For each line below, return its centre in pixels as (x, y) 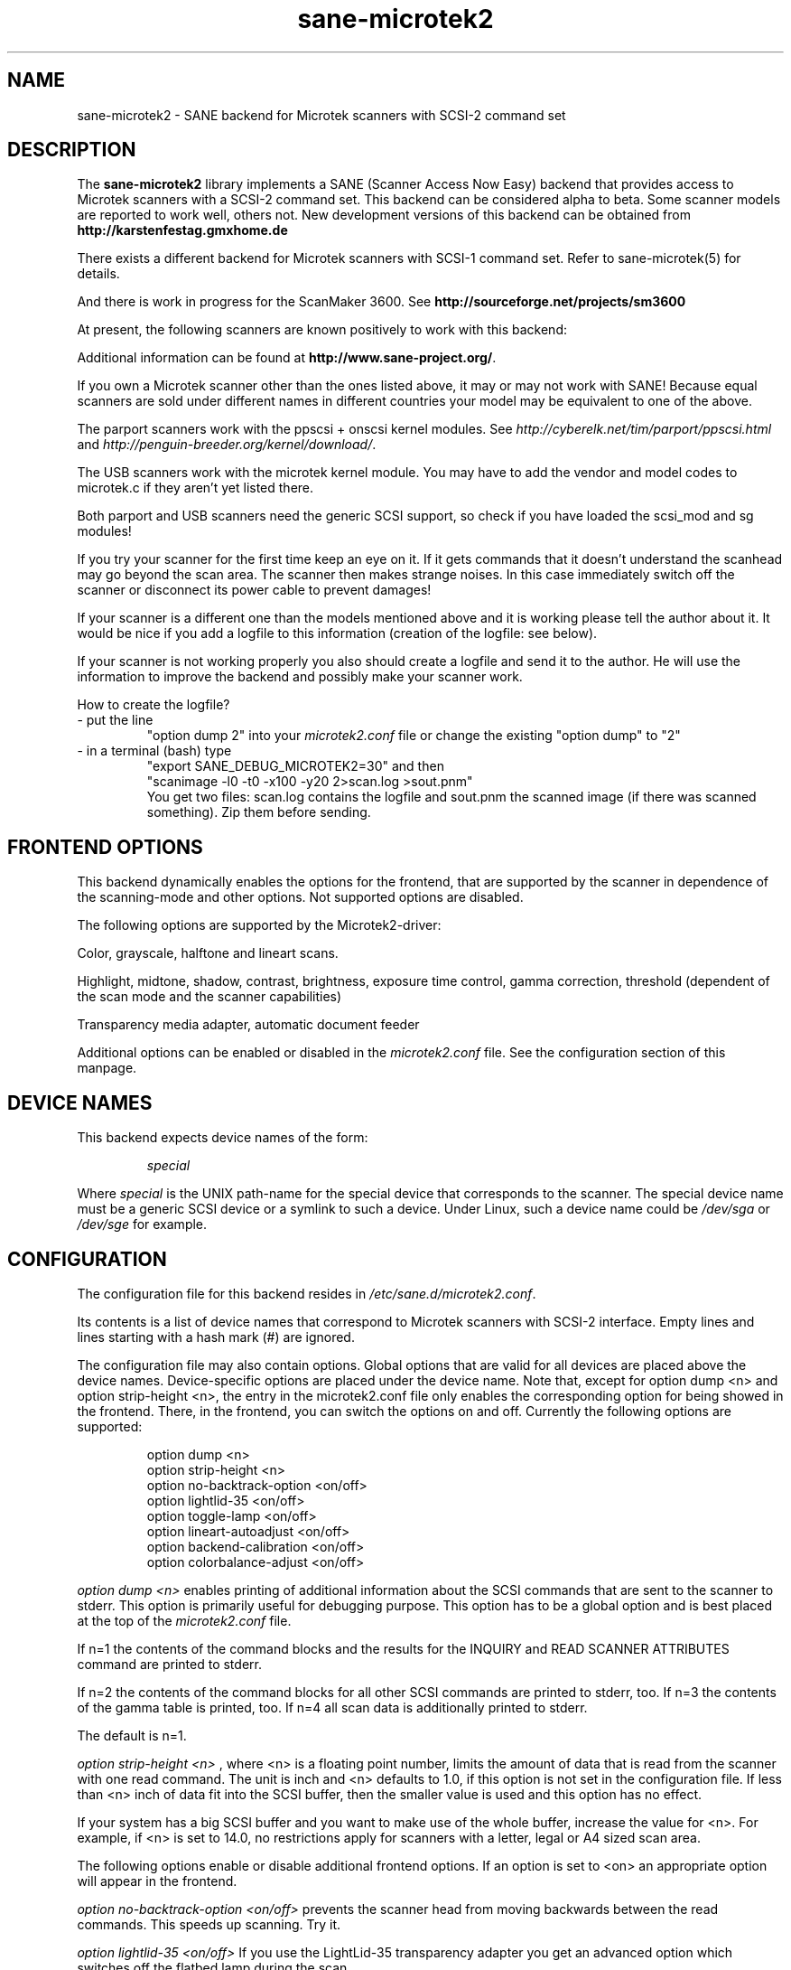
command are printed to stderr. (169, 1664)
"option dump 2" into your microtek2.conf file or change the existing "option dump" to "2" (414, 736)
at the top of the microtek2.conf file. (184, 1620)
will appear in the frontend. (157, 1881)
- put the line (115, 720)
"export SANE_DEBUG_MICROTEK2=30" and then (295, 766)
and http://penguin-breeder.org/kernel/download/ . (227, 445)
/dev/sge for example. (142, 1224)
